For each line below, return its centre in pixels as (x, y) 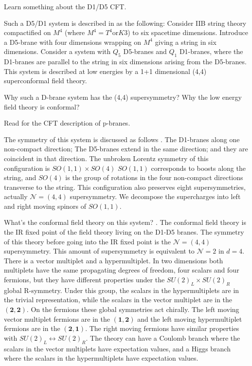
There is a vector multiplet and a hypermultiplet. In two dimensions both (114, 260)
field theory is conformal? (42, 106)
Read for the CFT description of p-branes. (67, 123)
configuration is (27, 168)
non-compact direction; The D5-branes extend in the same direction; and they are (126, 149)
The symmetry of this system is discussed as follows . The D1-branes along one (122, 139)
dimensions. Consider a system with (57, 51)
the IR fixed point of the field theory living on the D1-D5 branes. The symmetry (124, 232)
